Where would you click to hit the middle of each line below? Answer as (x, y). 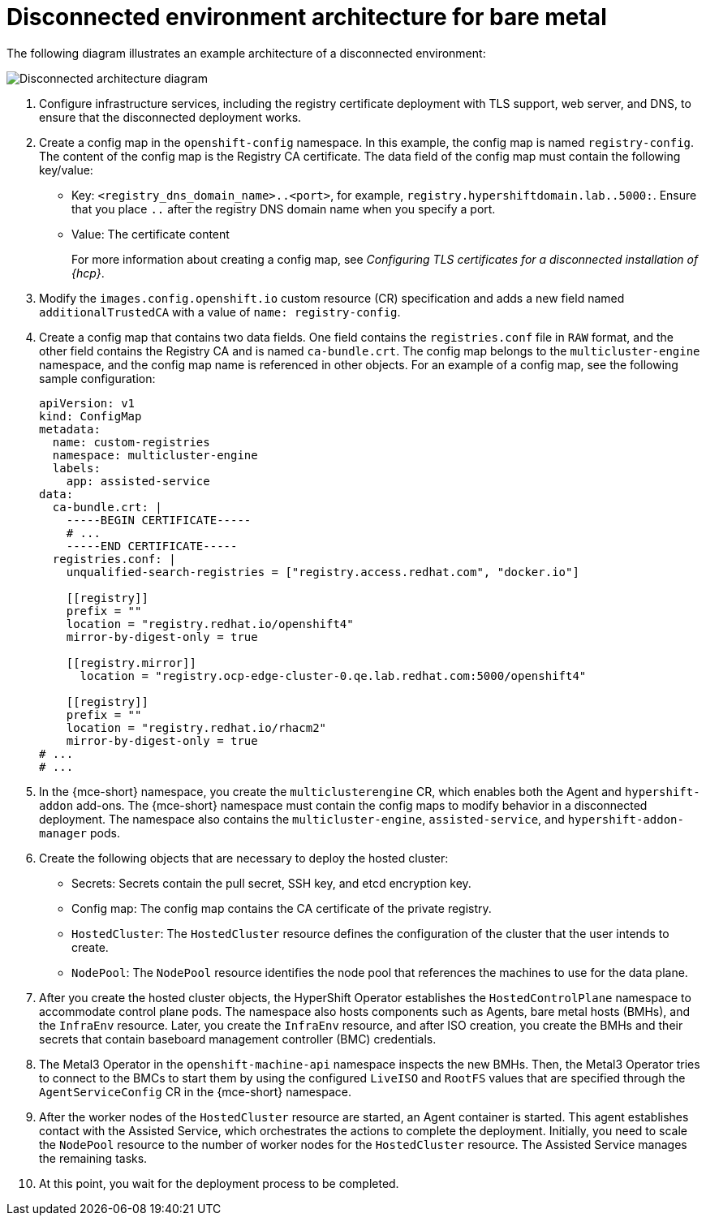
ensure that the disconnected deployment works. (170, 117)
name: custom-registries (131, 442)
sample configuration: (97, 378)
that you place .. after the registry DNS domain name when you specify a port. (284, 209)
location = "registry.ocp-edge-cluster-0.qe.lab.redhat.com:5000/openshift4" (333, 676)
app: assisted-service (138, 481)
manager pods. (80, 833)
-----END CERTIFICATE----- (152, 546)
